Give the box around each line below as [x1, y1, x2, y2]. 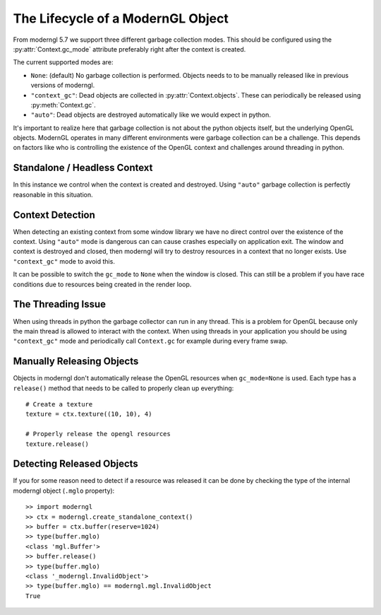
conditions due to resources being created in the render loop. [13, 280, 192, 288]
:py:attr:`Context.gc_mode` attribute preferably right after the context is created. [13, 45, 246, 53]
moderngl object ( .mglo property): [13, 486, 115, 495]
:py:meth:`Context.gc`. [30, 100, 96, 109]
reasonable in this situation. [13, 190, 93, 199]
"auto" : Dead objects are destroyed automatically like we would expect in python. [30, 110, 272, 119]
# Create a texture [25, 400, 93, 408]
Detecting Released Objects [13, 458, 139, 470]
